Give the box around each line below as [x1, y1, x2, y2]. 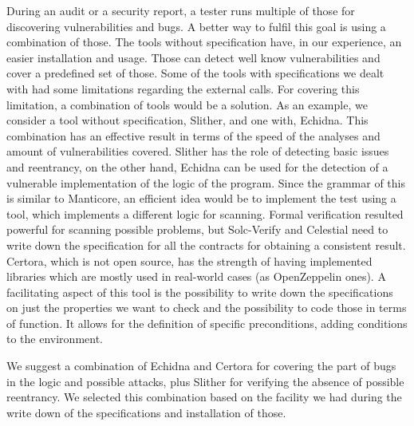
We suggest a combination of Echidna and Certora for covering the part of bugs [6, 357, 396, 374]
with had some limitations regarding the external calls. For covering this [6, 80, 360, 97]
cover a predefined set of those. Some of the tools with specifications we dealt [6, 65, 384, 81]
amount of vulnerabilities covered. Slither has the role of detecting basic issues [6, 143, 389, 160]
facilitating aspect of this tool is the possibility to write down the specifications [6, 283, 393, 300]
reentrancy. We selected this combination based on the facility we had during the [6, 389, 402, 405]
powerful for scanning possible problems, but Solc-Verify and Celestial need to [6, 221, 388, 238]
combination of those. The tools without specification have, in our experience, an [6, 34, 402, 50]
